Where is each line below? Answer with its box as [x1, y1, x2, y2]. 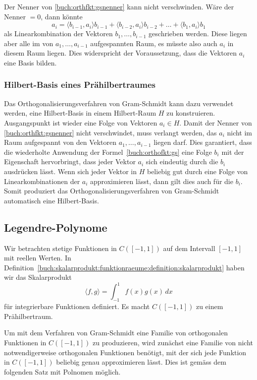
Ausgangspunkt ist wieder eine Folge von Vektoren [4, 117, 157, 127]
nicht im [227, 127, 253, 137]
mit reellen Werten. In [4, 253, 71, 263]
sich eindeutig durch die [146, 156, 218, 167]
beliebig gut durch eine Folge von [147, 166, 248, 176]
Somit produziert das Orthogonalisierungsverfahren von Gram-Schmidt [4, 186, 219, 196]
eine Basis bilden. [4, 57, 57, 67]
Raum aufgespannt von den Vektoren [4, 137, 117, 147]
